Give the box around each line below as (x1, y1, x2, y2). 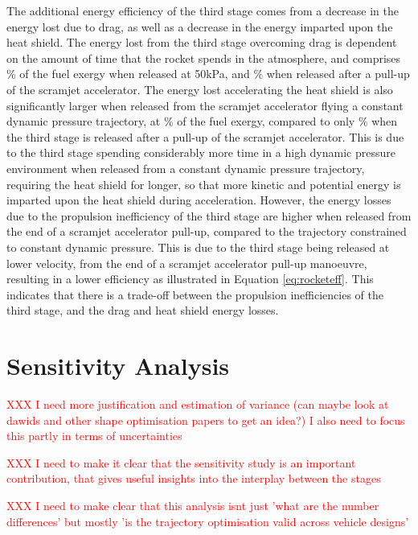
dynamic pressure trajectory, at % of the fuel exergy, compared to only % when (6, 113, 398, 130)
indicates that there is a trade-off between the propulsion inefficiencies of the (6, 286, 383, 302)
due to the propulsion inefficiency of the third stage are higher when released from (6, 207, 412, 224)
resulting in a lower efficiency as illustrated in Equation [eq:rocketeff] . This (6, 270, 374, 287)
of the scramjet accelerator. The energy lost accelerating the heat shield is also (6, 80, 393, 97)
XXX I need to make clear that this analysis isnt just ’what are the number (6, 496, 379, 513)
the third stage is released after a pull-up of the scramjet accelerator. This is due (6, 128, 404, 145)
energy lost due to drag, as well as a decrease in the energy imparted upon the (6, 18, 393, 35)
